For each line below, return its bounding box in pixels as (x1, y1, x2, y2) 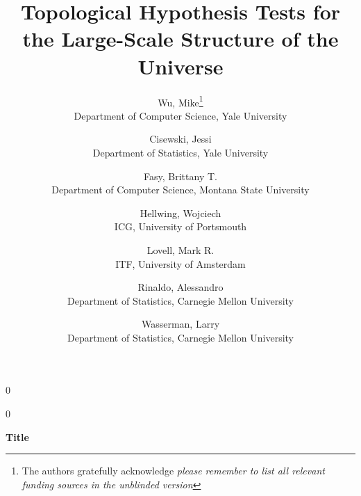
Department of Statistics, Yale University (92, 145, 269, 159)
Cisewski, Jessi (149, 131, 212, 146)
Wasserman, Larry (141, 317, 220, 331)
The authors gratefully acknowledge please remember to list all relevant (22, 463, 325, 478)
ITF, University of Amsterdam (115, 256, 246, 271)
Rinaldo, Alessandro (137, 280, 224, 294)
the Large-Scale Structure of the (22, 24, 339, 53)
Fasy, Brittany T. (144, 168, 217, 183)
